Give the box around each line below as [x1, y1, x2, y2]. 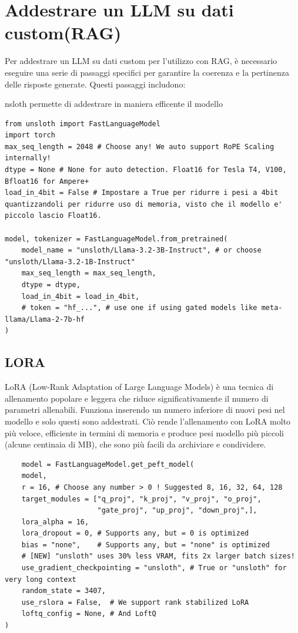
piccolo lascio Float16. [5, 211, 102, 220]
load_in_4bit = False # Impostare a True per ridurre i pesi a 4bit [5, 188, 279, 197]
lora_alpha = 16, [21, 517, 89, 526]
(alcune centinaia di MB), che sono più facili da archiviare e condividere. [5, 438, 266, 450]
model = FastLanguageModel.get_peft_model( [21, 460, 195, 469]
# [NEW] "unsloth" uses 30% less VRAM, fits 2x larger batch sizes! [21, 552, 295, 561]
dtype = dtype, [21, 281, 81, 289]
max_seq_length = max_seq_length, [21, 269, 156, 278]
